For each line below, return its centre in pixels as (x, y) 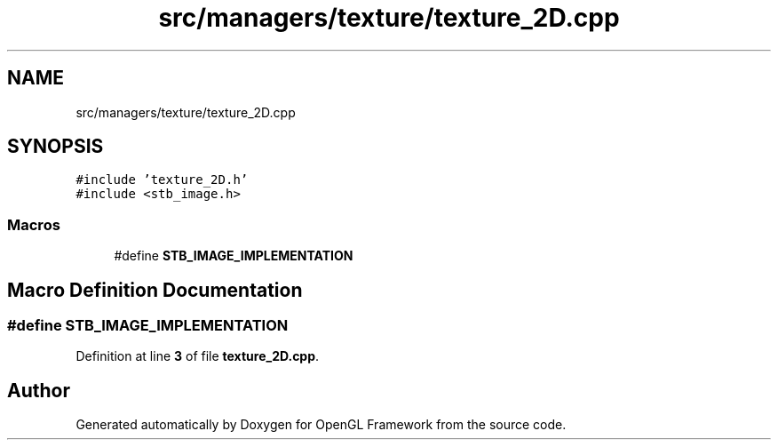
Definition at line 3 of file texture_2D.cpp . (198, 356)
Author (39, 390)
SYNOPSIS (56, 147)
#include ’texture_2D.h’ (162, 180)
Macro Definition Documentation (155, 290)
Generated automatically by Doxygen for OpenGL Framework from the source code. (321, 425)
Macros (34, 224)
